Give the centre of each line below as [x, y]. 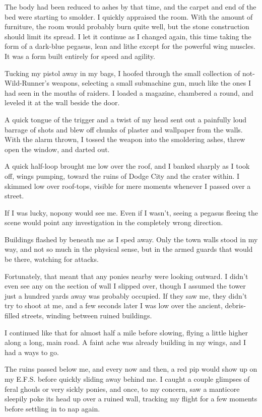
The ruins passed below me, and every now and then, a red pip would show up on [131, 369]
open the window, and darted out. [57, 149]
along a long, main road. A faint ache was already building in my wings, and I [125, 342]
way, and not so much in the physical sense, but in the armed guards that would [129, 249]
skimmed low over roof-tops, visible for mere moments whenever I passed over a [128, 186]
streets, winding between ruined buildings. [87, 316]
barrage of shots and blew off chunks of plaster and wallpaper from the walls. [124, 129]
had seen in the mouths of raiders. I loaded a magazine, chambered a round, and [129, 92]
